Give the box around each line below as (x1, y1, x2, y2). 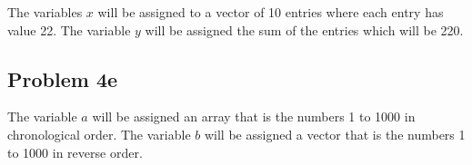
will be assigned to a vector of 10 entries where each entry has (97, 3, 444, 21)
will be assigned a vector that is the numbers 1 (204, 124, 466, 143)
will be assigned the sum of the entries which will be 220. (145, 20, 464, 39)
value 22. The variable (7, 20, 131, 39)
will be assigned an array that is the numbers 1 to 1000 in (92, 107, 416, 126)
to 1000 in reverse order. (7, 142, 143, 161)
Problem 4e (7, 64, 118, 92)
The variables (7, 3, 83, 21)
